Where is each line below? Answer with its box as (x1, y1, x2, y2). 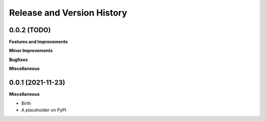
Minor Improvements (9, 48, 53, 54)
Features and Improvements (9, 39, 68, 45)
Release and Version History (9, 7, 128, 18)
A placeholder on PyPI (21, 107, 66, 113)
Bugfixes (9, 57, 28, 62)
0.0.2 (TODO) (9, 26, 51, 34)
